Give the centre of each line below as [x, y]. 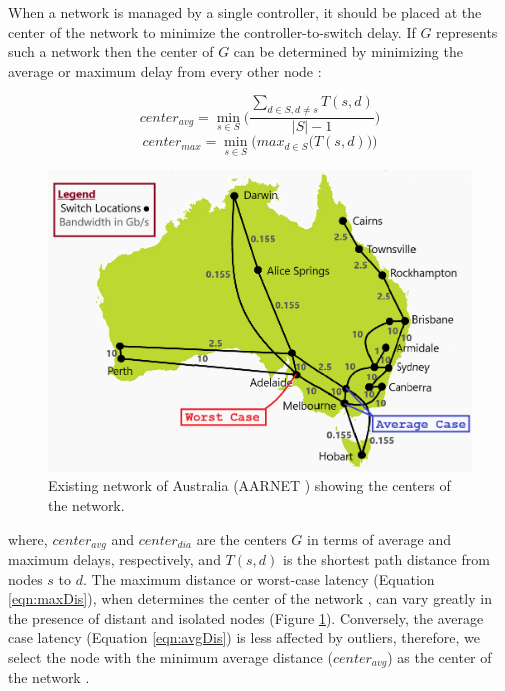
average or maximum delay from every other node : [165, 70]
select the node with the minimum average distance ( [170, 656]
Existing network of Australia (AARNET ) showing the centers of [249, 485]
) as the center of [439, 656]
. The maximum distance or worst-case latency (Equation [259, 578]
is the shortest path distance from [386, 558]
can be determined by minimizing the [348, 51]
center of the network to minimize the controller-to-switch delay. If [212, 31]
